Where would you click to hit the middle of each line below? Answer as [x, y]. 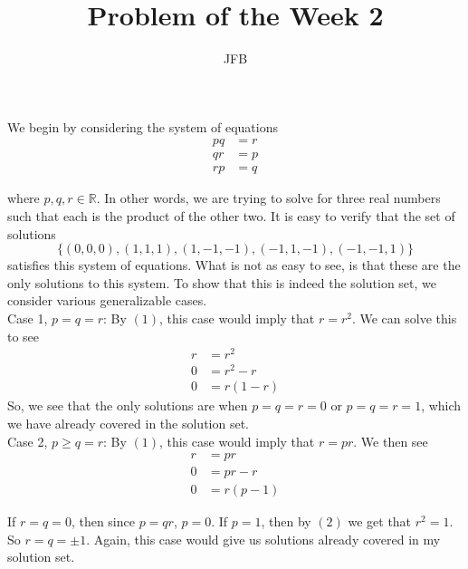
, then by [286, 521]
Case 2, [28, 441]
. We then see [391, 441]
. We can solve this [404, 318]
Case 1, [28, 318]
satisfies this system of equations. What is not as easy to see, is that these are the [234, 265]
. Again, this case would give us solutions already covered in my [263, 539]
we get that [380, 521]
